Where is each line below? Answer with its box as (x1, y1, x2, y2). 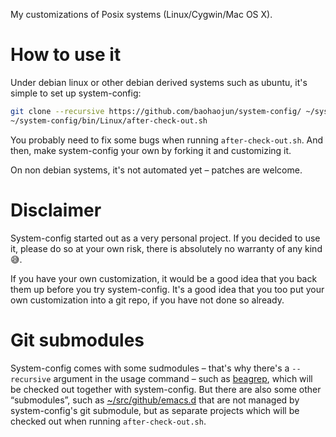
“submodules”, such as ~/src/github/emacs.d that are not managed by (10, 394, 300, 406)
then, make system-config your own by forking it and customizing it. (10, 144, 292, 156)
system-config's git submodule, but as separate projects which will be (10, 404, 300, 416)
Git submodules (10, 329, 145, 351)
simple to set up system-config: (10, 87, 142, 99)
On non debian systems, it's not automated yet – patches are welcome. (10, 164, 303, 176)
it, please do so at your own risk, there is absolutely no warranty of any (10, 242, 303, 254)
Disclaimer (10, 199, 102, 221)
